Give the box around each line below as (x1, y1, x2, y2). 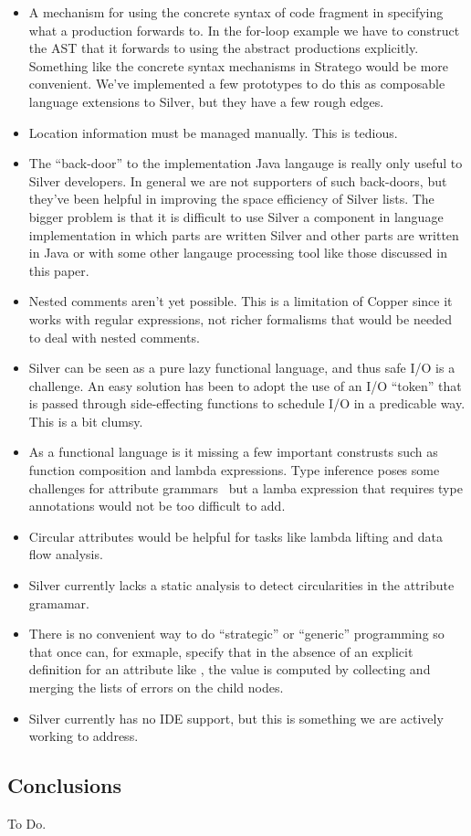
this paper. (28, 260, 89, 280)
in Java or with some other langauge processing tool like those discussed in (28, 243, 447, 262)
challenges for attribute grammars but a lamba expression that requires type (28, 478, 463, 497)
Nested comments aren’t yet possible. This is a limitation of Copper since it (28, 291, 453, 311)
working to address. (28, 726, 139, 746)
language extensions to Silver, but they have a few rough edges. (28, 91, 384, 111)
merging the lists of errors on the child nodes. (28, 678, 284, 696)
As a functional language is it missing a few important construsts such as (28, 442, 438, 461)
